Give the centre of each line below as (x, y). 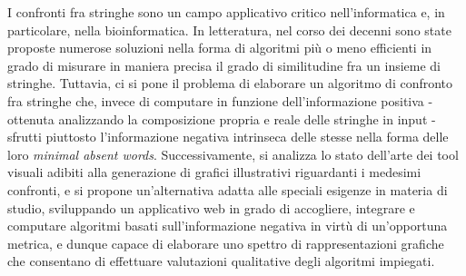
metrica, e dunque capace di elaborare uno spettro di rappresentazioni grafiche (226, 243)
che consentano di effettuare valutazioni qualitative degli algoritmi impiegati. (221, 261)
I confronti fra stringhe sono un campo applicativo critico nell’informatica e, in (226, 12)
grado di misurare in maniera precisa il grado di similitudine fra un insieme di (224, 65)
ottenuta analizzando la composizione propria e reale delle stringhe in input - (222, 118)
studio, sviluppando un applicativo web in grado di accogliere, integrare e (211, 207)
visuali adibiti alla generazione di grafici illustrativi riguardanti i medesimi (214, 172)
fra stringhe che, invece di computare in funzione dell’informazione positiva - (220, 100)
